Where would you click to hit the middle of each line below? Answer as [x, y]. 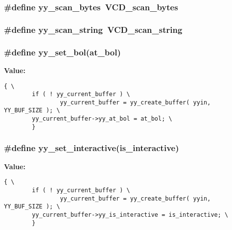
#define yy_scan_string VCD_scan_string [93, 29]
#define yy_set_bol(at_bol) [62, 52]
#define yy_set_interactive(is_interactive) [92, 148]
